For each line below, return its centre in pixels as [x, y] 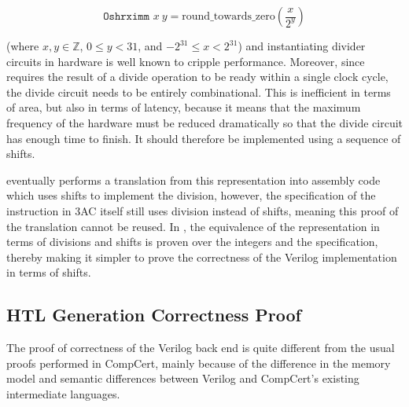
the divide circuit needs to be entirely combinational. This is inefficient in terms [199, 92]
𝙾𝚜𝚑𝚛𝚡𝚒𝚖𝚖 [126, 16]
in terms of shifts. [49, 272]
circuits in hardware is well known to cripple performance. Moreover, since [186, 61]
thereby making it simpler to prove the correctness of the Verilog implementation [202, 257]
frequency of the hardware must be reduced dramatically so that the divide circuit [205, 122]
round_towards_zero [228, 16]
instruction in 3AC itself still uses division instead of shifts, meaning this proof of [203, 210]
